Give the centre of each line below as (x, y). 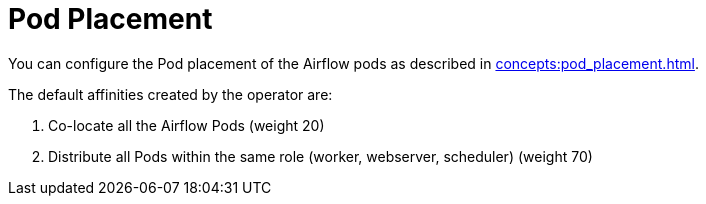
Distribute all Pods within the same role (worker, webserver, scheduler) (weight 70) (320, 156)
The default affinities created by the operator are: (170, 94)
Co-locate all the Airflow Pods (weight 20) (186, 125)
